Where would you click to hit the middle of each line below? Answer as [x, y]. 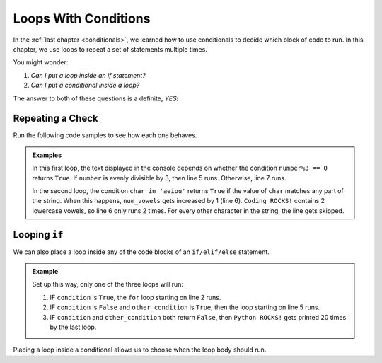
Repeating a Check [56, 119]
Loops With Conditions [82, 18]
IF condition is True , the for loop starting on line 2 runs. [135, 297]
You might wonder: [41, 62]
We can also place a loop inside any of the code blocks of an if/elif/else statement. [141, 252]
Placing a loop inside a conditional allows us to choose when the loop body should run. [140, 350]
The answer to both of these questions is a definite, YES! [96, 98]
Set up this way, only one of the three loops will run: [108, 284]
